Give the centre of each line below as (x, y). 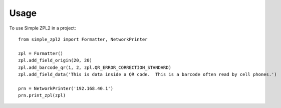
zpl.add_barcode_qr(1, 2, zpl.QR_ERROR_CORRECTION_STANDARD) (95, 67)
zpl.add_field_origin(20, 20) (55, 60)
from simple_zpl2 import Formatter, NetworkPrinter (83, 39)
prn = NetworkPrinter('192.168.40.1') (66, 88)
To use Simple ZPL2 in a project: (43, 28)
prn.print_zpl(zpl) (42, 95)
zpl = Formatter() (41, 53)
